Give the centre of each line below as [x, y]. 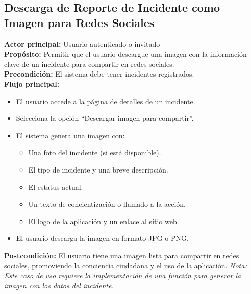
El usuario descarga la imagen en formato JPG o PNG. [102, 238]
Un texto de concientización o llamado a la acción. [107, 204]
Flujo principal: [32, 83]
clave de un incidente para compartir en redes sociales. [89, 64]
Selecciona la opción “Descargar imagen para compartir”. [105, 118]
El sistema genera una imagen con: [70, 135]
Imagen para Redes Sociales [79, 22]
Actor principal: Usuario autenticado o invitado [82, 44]
